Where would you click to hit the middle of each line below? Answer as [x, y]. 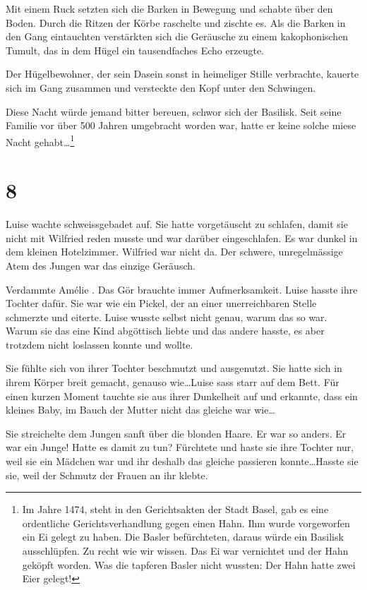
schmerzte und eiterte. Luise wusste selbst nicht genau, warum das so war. [167, 317]
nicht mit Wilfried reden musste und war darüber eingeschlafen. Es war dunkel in [182, 237]
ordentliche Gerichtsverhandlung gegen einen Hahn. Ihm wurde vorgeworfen [186, 523]
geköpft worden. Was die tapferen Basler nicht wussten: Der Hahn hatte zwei [189, 564]
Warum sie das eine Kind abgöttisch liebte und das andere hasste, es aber [165, 331]
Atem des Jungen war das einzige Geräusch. [101, 265]
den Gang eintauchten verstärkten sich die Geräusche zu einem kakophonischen [177, 36]
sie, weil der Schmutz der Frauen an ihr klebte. [107, 475]
